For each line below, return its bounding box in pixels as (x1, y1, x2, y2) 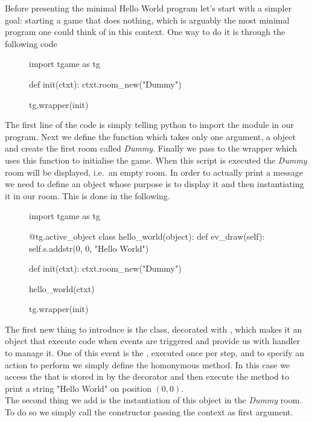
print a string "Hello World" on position (5, 382, 151, 394)
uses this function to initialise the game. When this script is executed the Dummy (5, 153, 307, 166)
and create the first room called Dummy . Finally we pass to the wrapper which (5, 142, 297, 155)
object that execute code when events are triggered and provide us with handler (5, 334, 301, 347)
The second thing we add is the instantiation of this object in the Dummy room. (5, 394, 302, 406)
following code (5, 37, 57, 50)
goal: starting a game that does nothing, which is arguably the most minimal (5, 13, 290, 26)
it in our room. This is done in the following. (5, 189, 170, 202)
